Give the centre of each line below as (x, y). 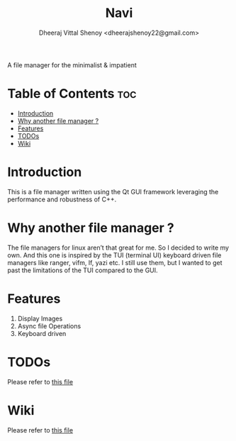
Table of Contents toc (72, 94)
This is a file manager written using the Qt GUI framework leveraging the (113, 191)
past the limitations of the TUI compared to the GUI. (83, 270)
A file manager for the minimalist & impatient (72, 65)
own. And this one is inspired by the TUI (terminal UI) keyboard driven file (114, 255)
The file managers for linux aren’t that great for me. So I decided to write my (118, 247)
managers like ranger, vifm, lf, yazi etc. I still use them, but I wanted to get (115, 262)
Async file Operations (49, 326)
